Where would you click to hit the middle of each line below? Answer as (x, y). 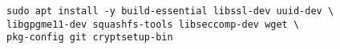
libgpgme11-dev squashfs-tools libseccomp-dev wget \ (153, 24)
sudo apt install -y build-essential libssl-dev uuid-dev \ (170, 11)
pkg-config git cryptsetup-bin (90, 38)
